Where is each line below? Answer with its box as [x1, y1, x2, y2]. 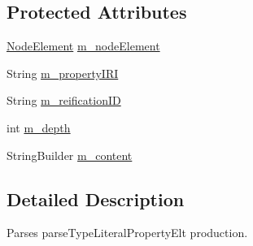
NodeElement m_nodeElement [7, 37, 160, 54]
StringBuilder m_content [7, 146, 133, 163]
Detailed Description [7, 186, 185, 211]
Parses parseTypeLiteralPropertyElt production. [7, 224, 248, 241]
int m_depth [7, 119, 71, 136]
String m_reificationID [7, 92, 121, 109]
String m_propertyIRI [7, 64, 119, 81]
